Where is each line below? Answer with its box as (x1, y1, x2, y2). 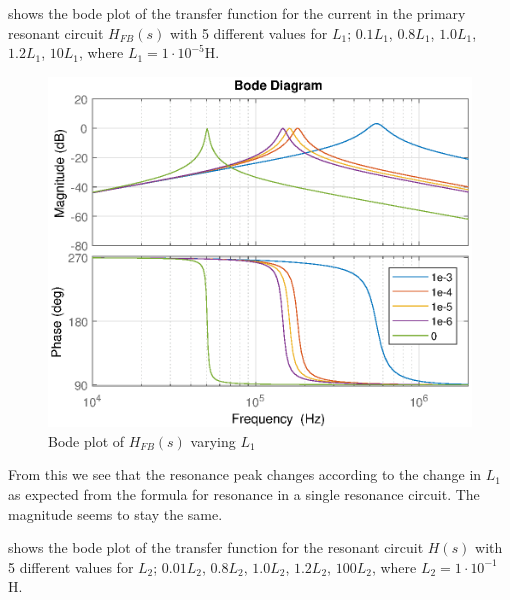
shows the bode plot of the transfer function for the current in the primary (8, 3, 466, 23)
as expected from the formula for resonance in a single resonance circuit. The (8, 484, 480, 505)
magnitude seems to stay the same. (8, 503, 223, 524)
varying (190, 430, 236, 451)
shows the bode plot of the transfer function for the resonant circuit (8, 537, 424, 558)
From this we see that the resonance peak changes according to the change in (8, 464, 482, 485)
